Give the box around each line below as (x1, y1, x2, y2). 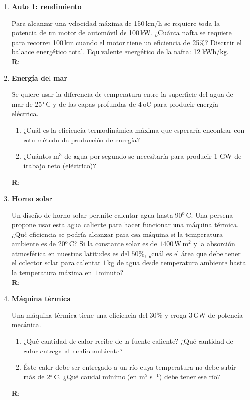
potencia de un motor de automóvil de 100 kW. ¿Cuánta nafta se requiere (11, 27, 232, 38)
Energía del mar (11, 72, 68, 83)
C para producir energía (146, 98, 218, 109)
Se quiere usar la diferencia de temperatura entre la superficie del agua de (11, 89, 233, 99)
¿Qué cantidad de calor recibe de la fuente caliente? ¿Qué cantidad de (23, 336, 233, 346)
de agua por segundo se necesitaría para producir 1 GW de (64, 151, 242, 161)
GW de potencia (193, 309, 243, 320)
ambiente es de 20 (11, 238, 65, 249)
